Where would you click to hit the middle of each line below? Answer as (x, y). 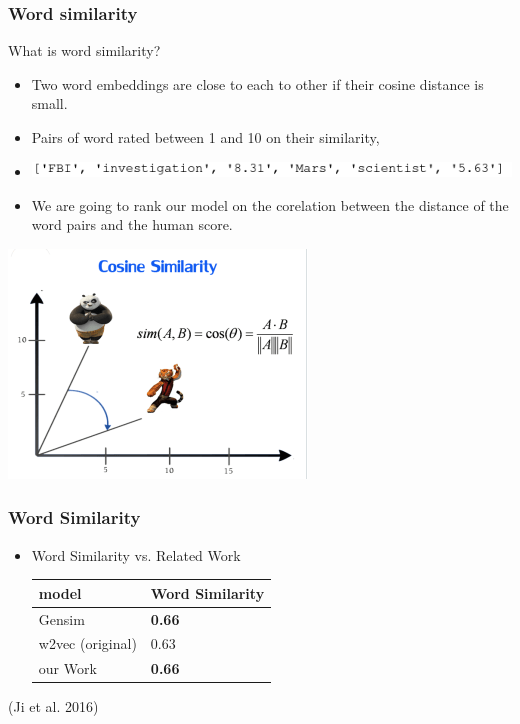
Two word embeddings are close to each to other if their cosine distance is (257, 83)
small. (49, 103)
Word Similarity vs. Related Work (136, 554)
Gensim (61, 618)
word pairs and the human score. (132, 224)
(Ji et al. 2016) (53, 706)
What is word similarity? (84, 50)
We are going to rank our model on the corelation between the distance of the (270, 204)
